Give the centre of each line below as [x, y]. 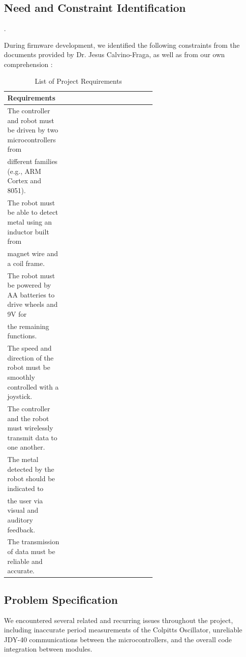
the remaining [28, 326]
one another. [26, 447]
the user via [25, 500]
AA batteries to [31, 294]
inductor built [28, 231]
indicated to [26, 488]
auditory [20, 520]
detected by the [31, 469]
